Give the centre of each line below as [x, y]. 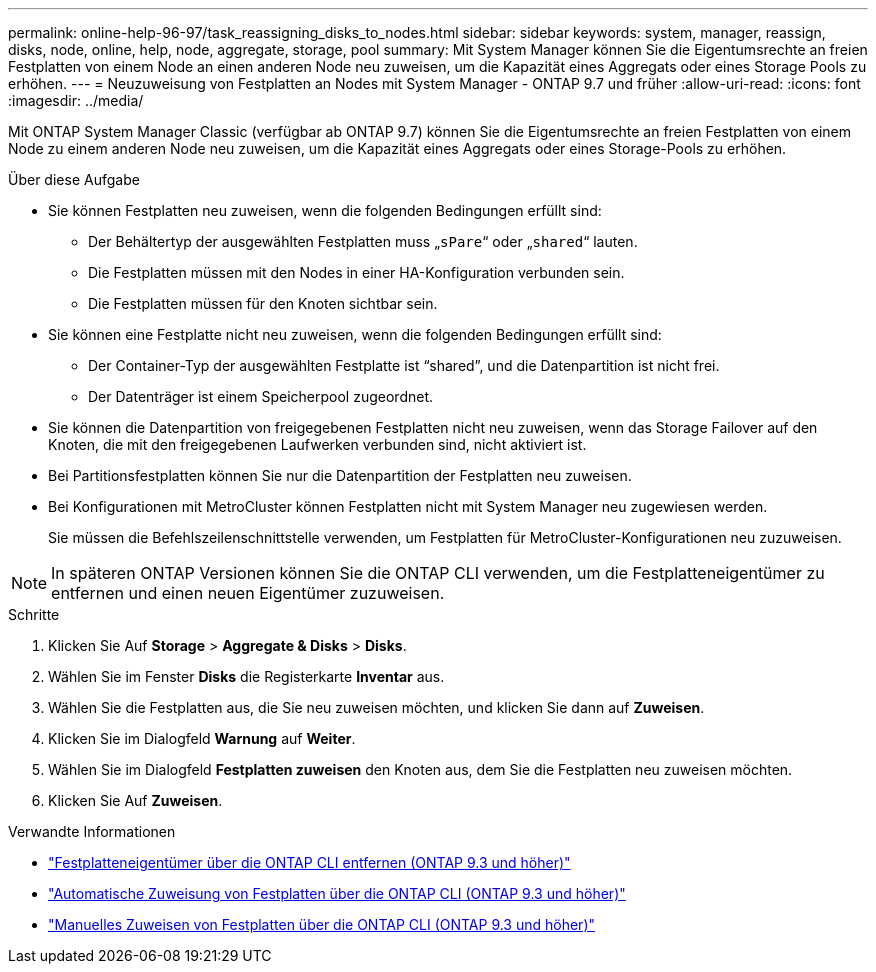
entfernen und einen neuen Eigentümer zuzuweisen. [248, 593]
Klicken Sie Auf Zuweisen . [135, 800]
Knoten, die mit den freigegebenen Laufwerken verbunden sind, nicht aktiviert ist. [317, 444]
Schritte [34, 614]
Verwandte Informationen [92, 831]
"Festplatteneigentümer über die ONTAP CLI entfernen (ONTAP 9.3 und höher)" [309, 862]
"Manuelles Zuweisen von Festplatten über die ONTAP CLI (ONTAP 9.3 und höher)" [322, 924]
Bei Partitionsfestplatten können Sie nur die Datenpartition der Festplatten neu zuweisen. [340, 475]
